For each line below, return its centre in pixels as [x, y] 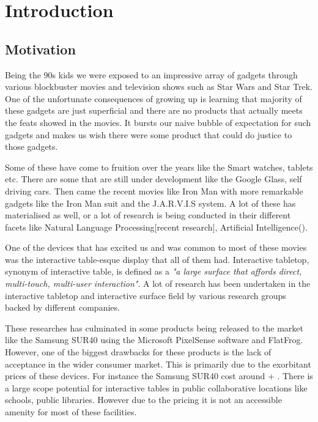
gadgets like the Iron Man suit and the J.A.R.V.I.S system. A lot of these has [150, 203]
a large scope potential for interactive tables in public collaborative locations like [156, 387]
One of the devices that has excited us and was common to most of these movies [156, 247]
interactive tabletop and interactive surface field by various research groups [146, 295]
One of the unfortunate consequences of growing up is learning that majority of [153, 98]
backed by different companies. [62, 307]
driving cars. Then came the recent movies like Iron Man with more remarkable [154, 191]
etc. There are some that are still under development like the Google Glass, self [153, 179]
